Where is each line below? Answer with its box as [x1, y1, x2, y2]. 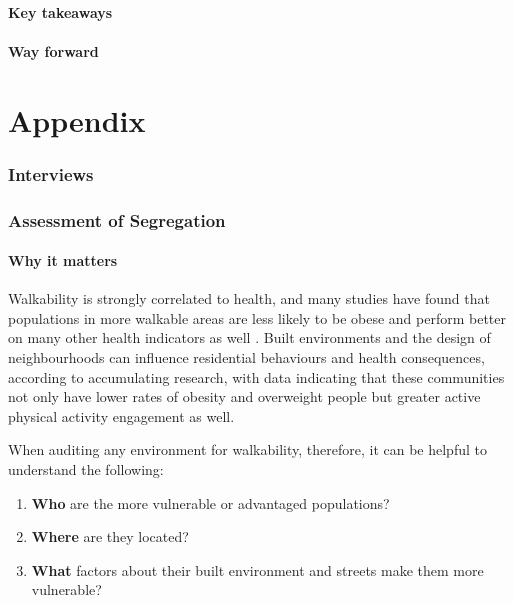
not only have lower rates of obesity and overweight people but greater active [8, 386, 481, 407]
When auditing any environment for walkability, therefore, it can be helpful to [8, 439, 487, 460]
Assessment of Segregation [8, 207, 226, 232]
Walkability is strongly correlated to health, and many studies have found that [8, 288, 490, 309]
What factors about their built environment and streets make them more [31, 559, 484, 580]
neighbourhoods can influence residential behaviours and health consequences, [8, 347, 485, 368]
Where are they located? [31, 526, 189, 547]
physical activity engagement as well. [8, 405, 235, 426]
